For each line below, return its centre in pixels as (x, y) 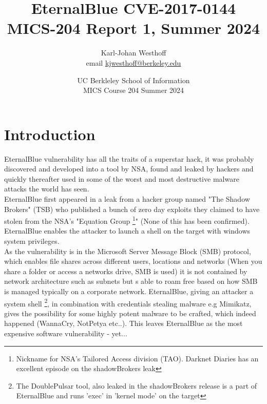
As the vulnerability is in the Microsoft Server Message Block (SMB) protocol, (128, 251)
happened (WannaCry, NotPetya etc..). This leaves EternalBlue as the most (123, 323)
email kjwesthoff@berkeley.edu (133, 62)
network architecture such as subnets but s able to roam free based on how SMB (131, 281)
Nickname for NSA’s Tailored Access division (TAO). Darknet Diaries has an (137, 358)
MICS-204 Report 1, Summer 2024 (133, 28)
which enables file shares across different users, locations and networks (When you (133, 261)
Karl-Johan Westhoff (133, 53)
